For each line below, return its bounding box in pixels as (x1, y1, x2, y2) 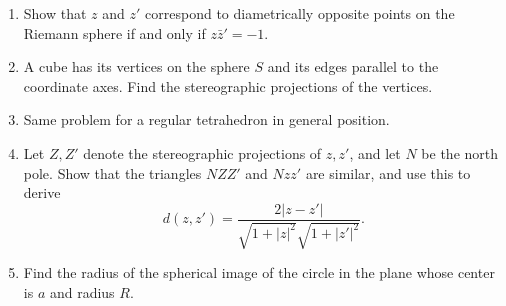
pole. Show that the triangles (23, 162, 202, 183)
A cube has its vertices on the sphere (23, 56, 250, 77)
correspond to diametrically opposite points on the (145, 3, 455, 23)
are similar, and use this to (305, 162, 471, 183)
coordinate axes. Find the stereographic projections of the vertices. (23, 75, 433, 96)
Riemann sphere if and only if (23, 22, 206, 43)
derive (23, 182, 61, 203)
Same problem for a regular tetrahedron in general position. (23, 109, 390, 130)
